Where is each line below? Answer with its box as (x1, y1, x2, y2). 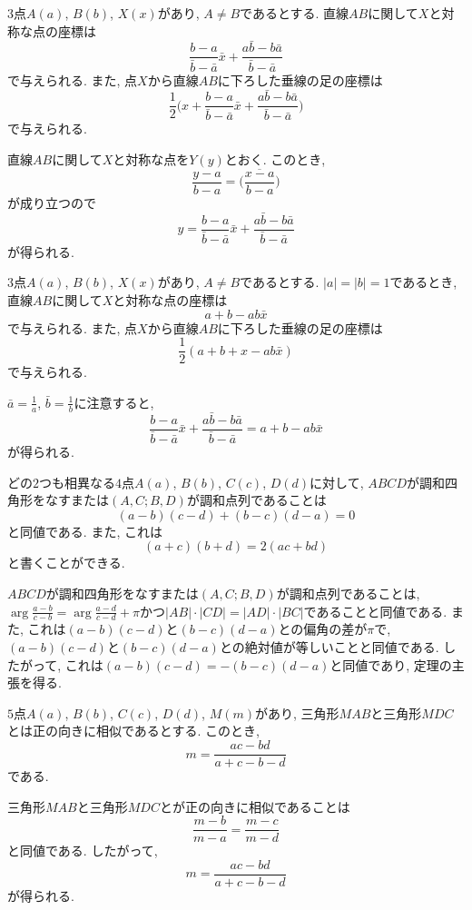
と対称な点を (113, 150, 190, 169)
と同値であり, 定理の (329, 655, 452, 674)
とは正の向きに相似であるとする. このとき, (7, 721, 260, 740)
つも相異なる (39, 472, 115, 491)
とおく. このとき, (224, 150, 326, 169)
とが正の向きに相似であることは (159, 796, 350, 816)
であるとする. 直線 (240, 4, 349, 22)
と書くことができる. (7, 553, 125, 572)
